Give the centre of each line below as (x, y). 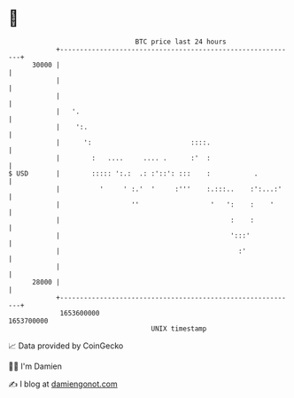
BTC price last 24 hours (181, 42)
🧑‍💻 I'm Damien (35, 366)
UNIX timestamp (179, 328)
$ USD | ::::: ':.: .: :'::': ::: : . (133, 173)
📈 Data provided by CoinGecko (66, 346)
